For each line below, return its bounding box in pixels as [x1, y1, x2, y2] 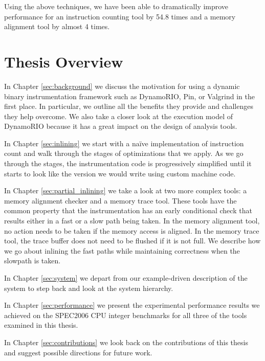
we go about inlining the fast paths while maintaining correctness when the [4, 245, 240, 256]
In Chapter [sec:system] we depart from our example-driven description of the [4, 273, 248, 283]
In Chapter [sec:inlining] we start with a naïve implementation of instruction [4, 138, 244, 148]
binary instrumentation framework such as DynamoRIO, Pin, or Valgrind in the [4, 91, 255, 101]
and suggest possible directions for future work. [4, 347, 152, 357]
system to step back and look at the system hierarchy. [4, 282, 173, 293]
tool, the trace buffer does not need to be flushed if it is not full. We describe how [4, 235, 261, 246]
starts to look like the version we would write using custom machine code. [4, 168, 236, 178]
